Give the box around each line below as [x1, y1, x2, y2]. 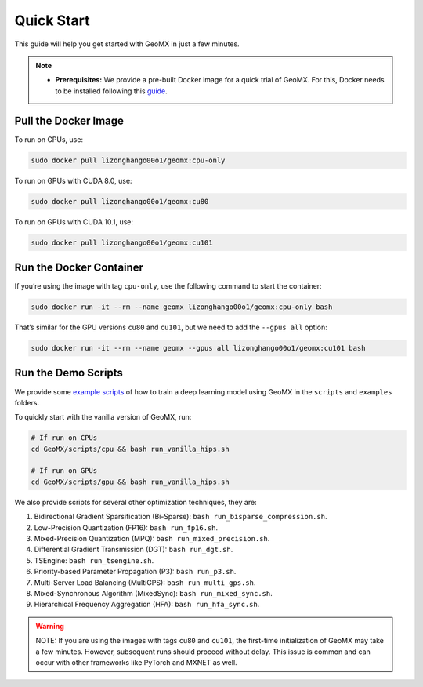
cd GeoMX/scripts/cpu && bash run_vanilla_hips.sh [31, 444, 230, 453]
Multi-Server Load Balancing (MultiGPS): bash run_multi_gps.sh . [34, 577, 256, 587]
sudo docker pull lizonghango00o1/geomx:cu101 [31, 238, 213, 247]
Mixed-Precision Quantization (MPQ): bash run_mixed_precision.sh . [34, 533, 270, 543]
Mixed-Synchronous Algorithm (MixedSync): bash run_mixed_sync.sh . [34, 588, 273, 598]
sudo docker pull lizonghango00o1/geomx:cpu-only [31, 155, 226, 165]
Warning [35, 621, 64, 631]
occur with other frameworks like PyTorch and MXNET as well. [35, 657, 238, 667]
